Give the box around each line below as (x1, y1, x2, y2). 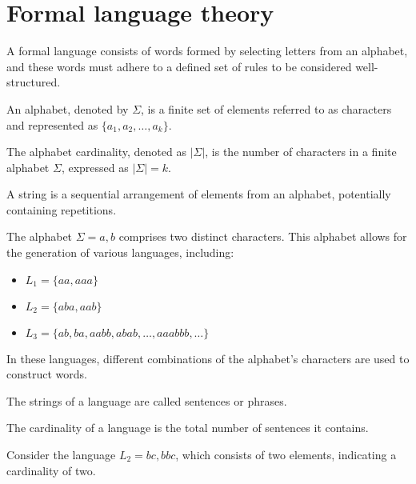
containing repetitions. (6, 201, 117, 218)
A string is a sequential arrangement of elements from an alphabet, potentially (6, 186, 391, 202)
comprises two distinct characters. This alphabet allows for (118, 228, 407, 245)
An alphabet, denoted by (6, 100, 129, 117)
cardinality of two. (6, 462, 96, 478)
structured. (6, 74, 61, 90)
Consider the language (6, 446, 116, 463)
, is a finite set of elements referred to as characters (141, 100, 392, 117)
